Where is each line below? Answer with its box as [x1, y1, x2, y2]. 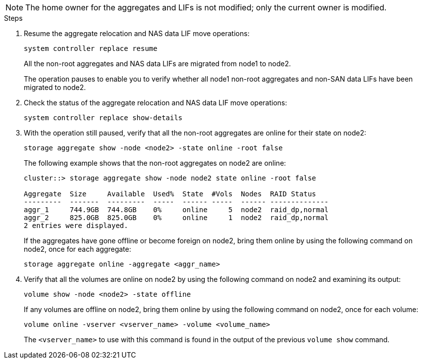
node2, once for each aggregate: [24, 245, 131, 253]
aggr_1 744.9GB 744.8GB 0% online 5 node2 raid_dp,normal [24, 206, 329, 214]
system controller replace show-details [24, 114, 183, 122]
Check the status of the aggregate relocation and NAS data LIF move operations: [24, 98, 287, 107]
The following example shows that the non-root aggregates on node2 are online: [24, 159, 286, 167]
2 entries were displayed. [24, 222, 128, 229]
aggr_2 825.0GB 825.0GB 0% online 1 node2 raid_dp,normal [24, 214, 329, 222]
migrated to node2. [24, 83, 86, 91]
